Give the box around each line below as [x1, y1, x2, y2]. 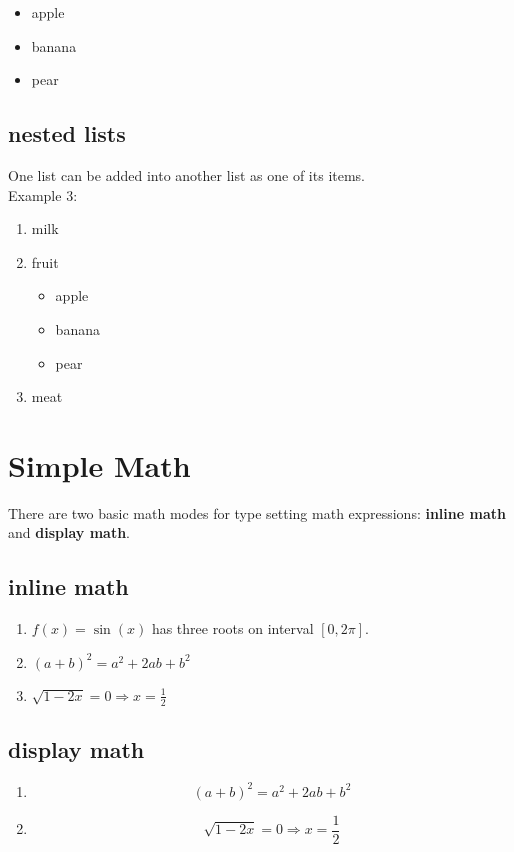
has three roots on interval [151, 618, 314, 639]
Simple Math [8, 444, 191, 485]
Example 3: [8, 184, 78, 205]
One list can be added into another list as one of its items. [8, 164, 366, 185]
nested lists [8, 118, 126, 149]
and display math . [8, 522, 131, 543]
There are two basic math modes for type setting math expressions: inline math [8, 502, 506, 523]
